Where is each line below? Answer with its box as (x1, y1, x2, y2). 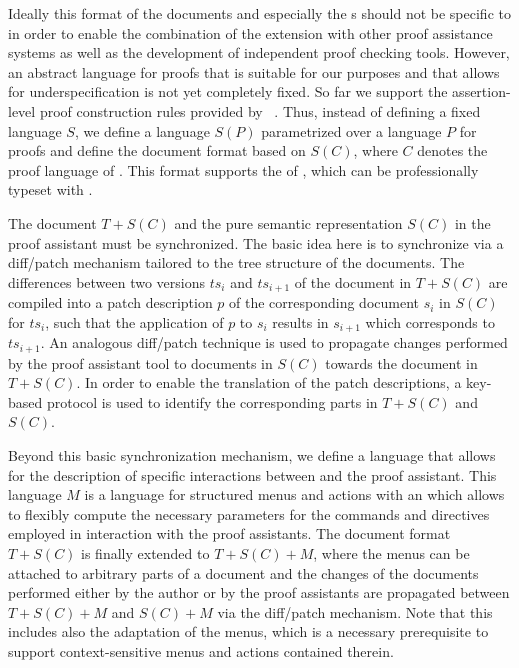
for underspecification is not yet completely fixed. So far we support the (8, 81, 448, 102)
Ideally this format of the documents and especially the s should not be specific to (8, 3, 511, 23)
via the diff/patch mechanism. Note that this (217, 601, 493, 622)
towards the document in (325, 352, 478, 373)
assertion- (452, 81, 511, 102)
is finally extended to (81, 543, 210, 564)
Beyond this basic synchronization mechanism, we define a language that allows (8, 445, 496, 466)
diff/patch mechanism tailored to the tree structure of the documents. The (8, 252, 465, 273)
